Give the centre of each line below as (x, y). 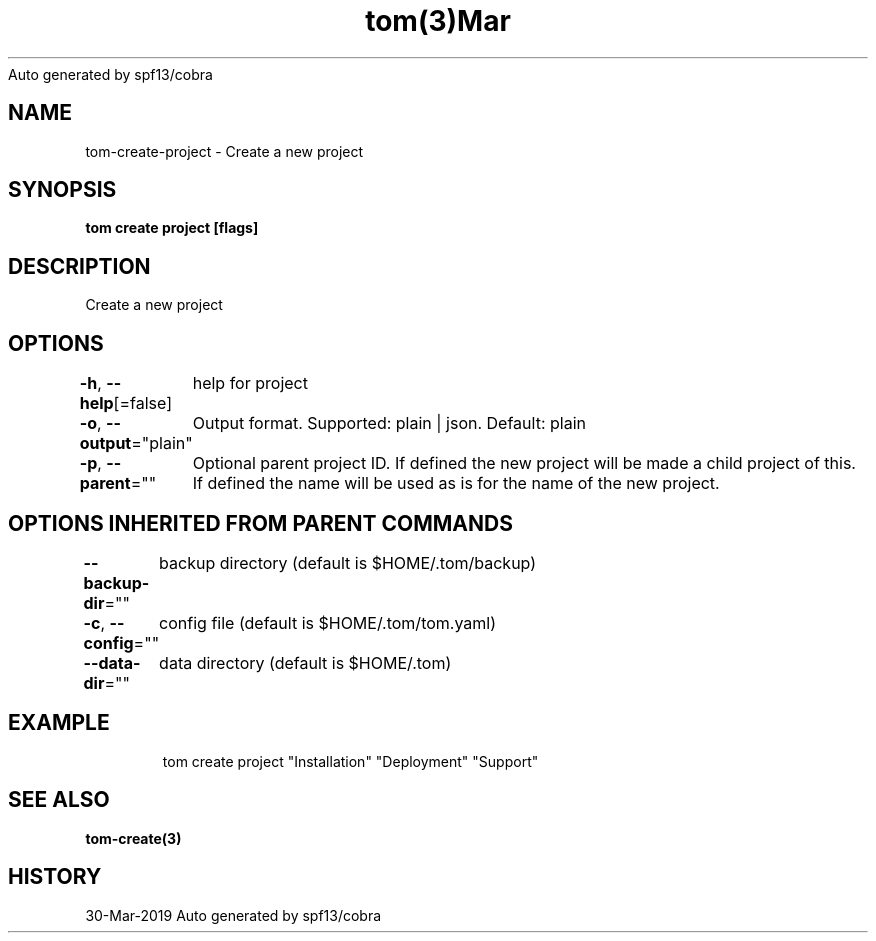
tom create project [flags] (172, 228)
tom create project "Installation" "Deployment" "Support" (350, 761)
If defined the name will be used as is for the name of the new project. (456, 483)
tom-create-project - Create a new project (224, 151)
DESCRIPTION (79, 266)
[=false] (142, 403)
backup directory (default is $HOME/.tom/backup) (348, 562)
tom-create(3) (133, 838)
